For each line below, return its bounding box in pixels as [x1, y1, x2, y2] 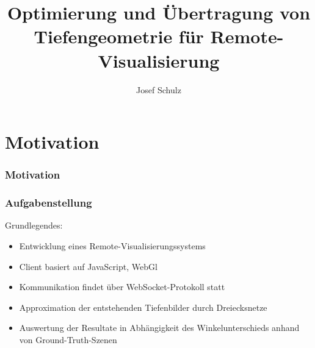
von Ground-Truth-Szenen [19, 333, 117, 346]
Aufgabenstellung [5, 195, 92, 210]
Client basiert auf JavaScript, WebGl [19, 260, 157, 272]
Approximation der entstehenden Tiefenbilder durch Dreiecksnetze [19, 300, 267, 313]
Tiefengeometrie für [34, 24, 204, 49]
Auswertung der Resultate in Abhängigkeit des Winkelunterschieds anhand [19, 321, 300, 334]
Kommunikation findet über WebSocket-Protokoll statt [19, 280, 225, 293]
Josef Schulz [136, 83, 181, 96]
